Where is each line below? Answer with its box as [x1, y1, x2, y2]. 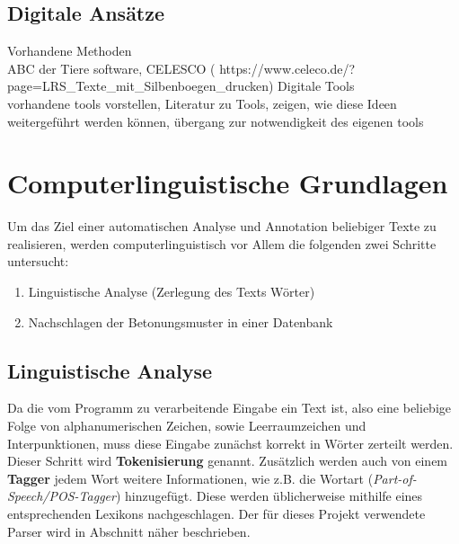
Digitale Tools [278, 76, 355, 95]
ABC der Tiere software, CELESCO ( [7, 58, 216, 77]
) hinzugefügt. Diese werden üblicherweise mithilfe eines [115, 486, 423, 505]
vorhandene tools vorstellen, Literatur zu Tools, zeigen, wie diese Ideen [7, 94, 397, 112]
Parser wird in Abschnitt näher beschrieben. [7, 522, 251, 540]
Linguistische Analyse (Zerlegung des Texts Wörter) [28, 282, 315, 301]
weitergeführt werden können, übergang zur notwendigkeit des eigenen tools [7, 111, 424, 130]
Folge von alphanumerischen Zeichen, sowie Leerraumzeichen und [7, 416, 366, 435]
